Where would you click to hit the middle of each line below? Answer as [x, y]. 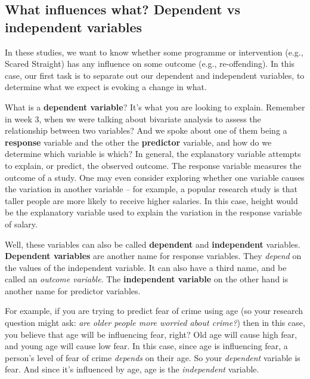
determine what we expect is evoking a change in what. [106, 87]
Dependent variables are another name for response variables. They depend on [153, 256]
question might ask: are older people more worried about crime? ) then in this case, [155, 323]
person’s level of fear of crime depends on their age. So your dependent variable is [153, 357]
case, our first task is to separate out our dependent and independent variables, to [155, 75]
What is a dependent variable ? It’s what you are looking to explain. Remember [155, 107]
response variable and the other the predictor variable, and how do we [138, 142]
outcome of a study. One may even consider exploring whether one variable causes [155, 177]
